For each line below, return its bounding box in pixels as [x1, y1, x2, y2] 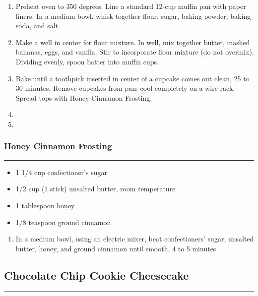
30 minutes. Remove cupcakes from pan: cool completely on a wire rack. [15, 83, 235, 93]
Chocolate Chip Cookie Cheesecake [4, 267, 189, 283]
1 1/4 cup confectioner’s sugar [15, 167, 107, 177]
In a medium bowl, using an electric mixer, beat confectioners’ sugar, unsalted [15, 234, 254, 244]
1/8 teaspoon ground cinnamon [15, 217, 111, 227]
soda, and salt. [15, 20, 61, 31]
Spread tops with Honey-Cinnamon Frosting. [15, 92, 152, 103]
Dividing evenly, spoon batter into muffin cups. [15, 56, 159, 66]
